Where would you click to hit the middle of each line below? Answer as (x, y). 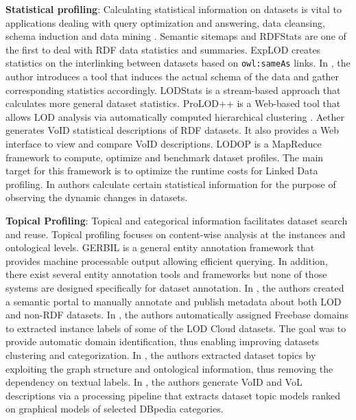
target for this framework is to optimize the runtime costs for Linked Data (162, 171)
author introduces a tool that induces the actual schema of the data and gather (173, 77)
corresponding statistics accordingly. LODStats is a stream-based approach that (173, 90)
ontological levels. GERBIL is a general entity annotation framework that (160, 247)
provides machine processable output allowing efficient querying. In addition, (167, 260)
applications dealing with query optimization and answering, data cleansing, (165, 22)
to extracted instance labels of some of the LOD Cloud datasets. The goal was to (176, 328)
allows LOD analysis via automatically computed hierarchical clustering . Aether (175, 116)
